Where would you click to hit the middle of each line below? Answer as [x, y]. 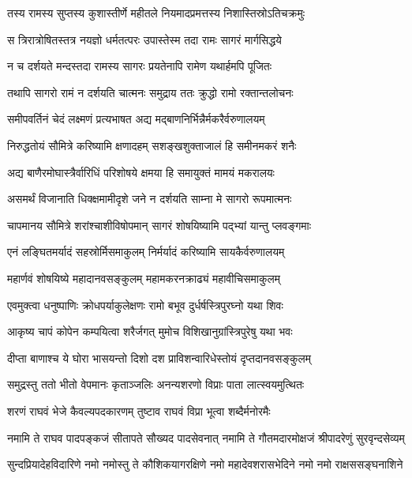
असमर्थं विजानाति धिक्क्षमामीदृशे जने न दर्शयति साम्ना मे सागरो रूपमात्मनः [150, 199]
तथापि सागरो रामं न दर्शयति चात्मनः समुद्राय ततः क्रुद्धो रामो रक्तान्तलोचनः [150, 92]
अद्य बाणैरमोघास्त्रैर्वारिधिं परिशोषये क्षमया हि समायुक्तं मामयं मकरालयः [141, 172]
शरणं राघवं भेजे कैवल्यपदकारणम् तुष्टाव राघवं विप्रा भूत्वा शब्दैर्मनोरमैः [139, 410]
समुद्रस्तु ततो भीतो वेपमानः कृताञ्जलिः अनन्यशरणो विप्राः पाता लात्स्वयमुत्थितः [156, 384]
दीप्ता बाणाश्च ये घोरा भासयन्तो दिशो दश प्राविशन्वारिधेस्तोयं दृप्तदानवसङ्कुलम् [159, 358]
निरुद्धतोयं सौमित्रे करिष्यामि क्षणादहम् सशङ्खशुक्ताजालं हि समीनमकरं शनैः [152, 145]
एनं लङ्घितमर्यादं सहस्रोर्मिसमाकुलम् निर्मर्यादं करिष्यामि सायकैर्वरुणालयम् [146, 252]
